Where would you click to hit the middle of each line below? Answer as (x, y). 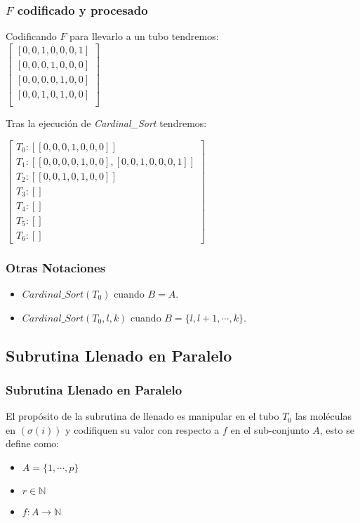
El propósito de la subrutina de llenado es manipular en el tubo (142, 416)
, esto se (337, 429)
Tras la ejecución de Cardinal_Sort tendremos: (106, 123)
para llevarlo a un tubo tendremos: (144, 36)
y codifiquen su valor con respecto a (142, 429)
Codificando (31, 36)
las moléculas (323, 416)
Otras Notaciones (56, 267)
